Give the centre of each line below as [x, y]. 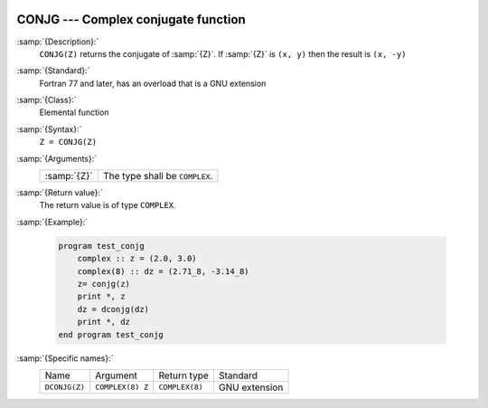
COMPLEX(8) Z [122, 388]
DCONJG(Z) [65, 388]
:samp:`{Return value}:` [60, 193]
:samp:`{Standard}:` [53, 71]
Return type [184, 375]
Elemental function [74, 112]
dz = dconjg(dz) [113, 309]
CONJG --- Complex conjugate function [131, 19]
